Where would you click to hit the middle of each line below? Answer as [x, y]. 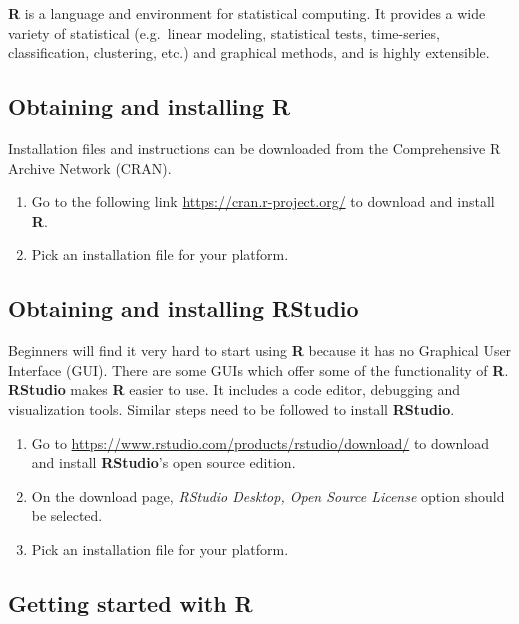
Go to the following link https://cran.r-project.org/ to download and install [263, 201]
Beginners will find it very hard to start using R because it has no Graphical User [260, 350]
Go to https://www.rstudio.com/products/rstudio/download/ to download [260, 442]
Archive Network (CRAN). [90, 167]
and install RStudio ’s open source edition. [163, 462]
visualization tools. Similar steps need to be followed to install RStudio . [231, 408]
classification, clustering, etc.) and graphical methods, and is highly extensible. [249, 52]
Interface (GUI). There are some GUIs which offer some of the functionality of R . [258, 369]
